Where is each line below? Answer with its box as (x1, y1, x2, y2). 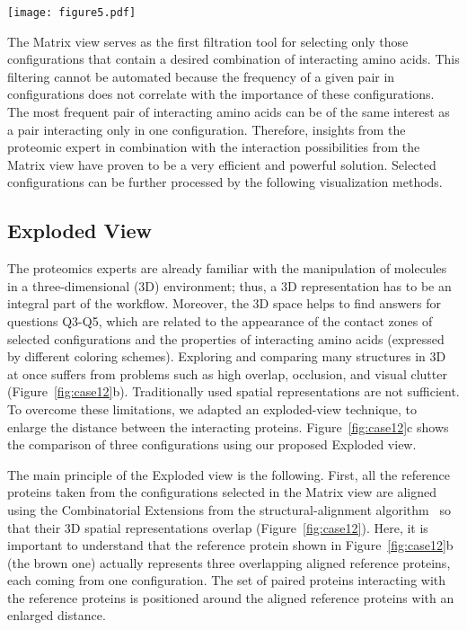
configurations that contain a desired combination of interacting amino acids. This (7, 49, 460, 68)
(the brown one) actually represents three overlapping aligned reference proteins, (7, 553, 451, 572)
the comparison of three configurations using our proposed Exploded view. (7, 435, 417, 454)
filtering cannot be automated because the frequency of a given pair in (7, 67, 395, 85)
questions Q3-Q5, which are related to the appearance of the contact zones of (7, 311, 433, 330)
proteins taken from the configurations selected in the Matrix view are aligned (7, 483, 436, 501)
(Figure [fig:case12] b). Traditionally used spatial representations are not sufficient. (7, 382, 460, 401)
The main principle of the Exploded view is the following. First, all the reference (7, 465, 451, 484)
